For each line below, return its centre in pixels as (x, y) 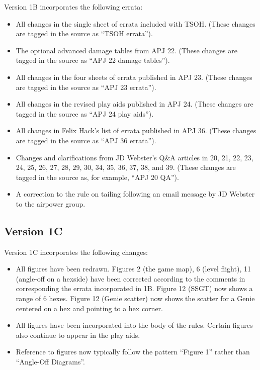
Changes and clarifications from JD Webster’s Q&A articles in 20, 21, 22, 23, (135, 157)
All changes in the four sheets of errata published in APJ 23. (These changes (134, 77)
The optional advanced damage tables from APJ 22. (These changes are (126, 50)
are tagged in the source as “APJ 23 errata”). (86, 87)
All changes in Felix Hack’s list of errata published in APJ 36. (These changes (136, 130)
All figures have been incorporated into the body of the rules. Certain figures (134, 325)
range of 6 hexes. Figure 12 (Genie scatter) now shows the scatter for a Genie (135, 298)
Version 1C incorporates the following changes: (76, 252)
